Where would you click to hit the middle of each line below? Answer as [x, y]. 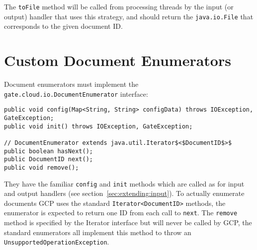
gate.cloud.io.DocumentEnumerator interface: [76, 94]
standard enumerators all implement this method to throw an [98, 232]
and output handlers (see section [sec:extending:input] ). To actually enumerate [124, 193]
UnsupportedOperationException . [57, 242]
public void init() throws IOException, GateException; [98, 126]
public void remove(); [42, 167]
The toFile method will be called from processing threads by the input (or [119, 6]
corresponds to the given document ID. [63, 26]
